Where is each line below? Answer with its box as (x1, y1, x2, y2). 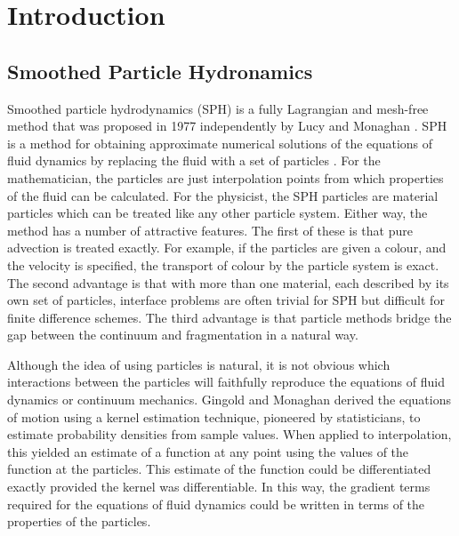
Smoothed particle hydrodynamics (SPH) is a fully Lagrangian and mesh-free (7, 99, 429, 117)
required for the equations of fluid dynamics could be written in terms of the (7, 494, 425, 513)
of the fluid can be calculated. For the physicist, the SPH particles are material (7, 186, 439, 204)
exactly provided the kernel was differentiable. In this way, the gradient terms (7, 477, 431, 496)
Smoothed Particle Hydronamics (7, 57, 313, 84)
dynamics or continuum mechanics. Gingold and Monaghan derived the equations (7, 390, 452, 409)
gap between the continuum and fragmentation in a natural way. (7, 325, 358, 344)
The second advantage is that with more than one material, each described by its (7, 273, 449, 292)
